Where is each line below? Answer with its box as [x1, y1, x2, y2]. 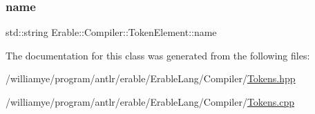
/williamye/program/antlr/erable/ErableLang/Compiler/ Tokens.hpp [6, 71, 296, 86]
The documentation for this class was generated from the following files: [6, 48, 310, 62]
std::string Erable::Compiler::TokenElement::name [6, 25, 217, 39]
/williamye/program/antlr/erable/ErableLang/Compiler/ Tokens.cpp [6, 95, 295, 108]
